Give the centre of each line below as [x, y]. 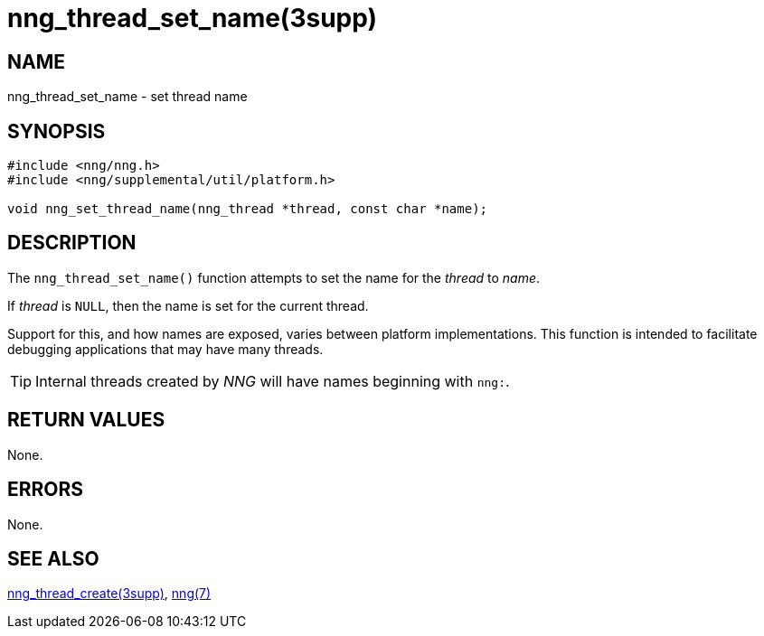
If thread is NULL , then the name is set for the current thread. [188, 305]
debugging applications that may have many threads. [165, 349]
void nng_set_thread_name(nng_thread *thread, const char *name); [248, 209]
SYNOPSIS [57, 131]
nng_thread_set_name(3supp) [193, 18]
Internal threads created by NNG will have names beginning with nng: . [273, 381]
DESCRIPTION [72, 243]
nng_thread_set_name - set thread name [127, 97]
